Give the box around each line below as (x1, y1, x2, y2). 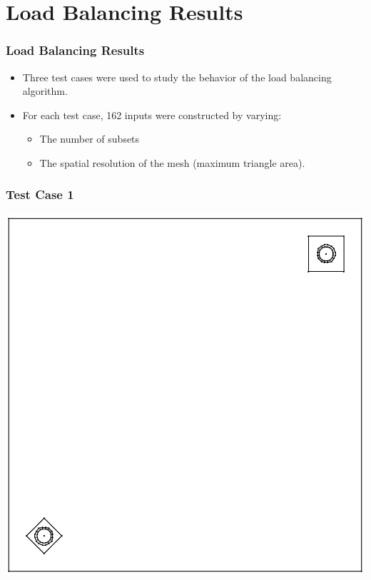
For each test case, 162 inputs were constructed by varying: (22, 107, 282, 122)
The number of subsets (39, 131, 140, 146)
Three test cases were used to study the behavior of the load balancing (22, 69, 332, 84)
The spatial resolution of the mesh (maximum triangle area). (39, 155, 305, 170)
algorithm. (22, 83, 68, 98)
